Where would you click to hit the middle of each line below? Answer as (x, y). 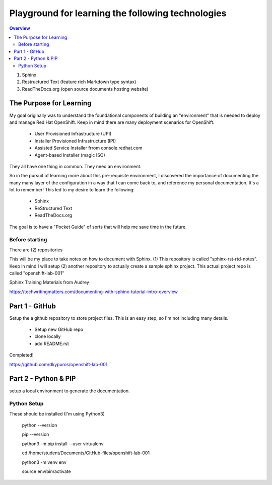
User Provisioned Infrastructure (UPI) (73, 134)
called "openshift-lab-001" (37, 273)
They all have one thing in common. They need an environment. (75, 166)
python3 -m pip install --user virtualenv (63, 444)
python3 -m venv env (44, 462)
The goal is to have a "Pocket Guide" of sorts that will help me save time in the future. (98, 227)
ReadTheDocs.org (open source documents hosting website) (85, 89)
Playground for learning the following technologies (118, 13)
